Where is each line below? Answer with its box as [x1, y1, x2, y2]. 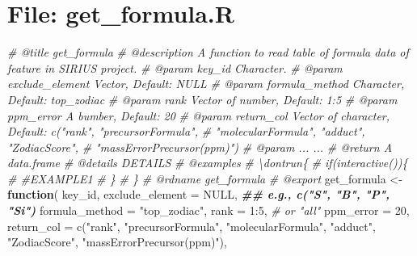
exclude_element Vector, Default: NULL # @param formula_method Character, [7, 75, 405, 92]
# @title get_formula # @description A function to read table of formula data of [7, 44, 409, 61]
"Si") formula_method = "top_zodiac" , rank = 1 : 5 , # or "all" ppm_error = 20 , [7, 202, 410, 219]
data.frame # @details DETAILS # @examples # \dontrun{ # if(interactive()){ [7, 154, 408, 171]
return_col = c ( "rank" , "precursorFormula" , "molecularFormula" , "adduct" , [7, 217, 376, 234]
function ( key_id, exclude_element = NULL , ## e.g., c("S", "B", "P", [7, 186, 390, 203]
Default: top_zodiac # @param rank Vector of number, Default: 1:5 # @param [7, 90, 398, 107]
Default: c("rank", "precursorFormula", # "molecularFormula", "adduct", [7, 123, 365, 140]
